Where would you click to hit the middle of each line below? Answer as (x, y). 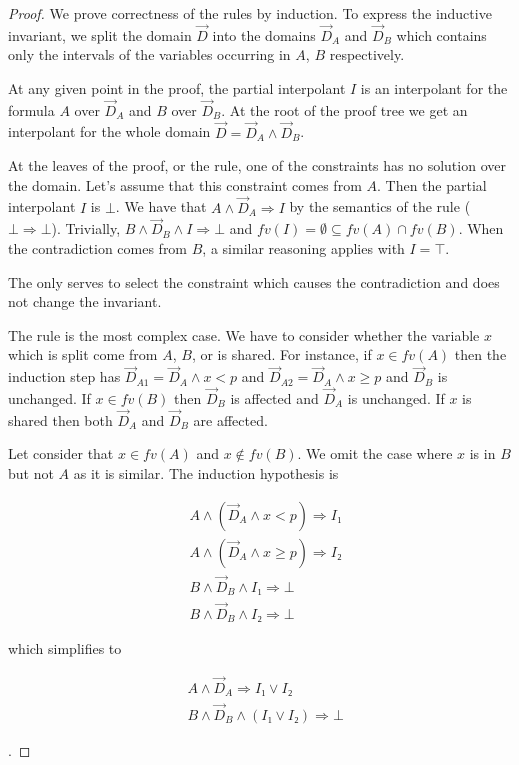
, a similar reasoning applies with (303, 248)
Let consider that (61, 453)
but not (31, 473)
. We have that (161, 206)
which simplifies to (65, 648)
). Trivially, (86, 228)
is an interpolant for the (434, 88)
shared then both (60, 419)
